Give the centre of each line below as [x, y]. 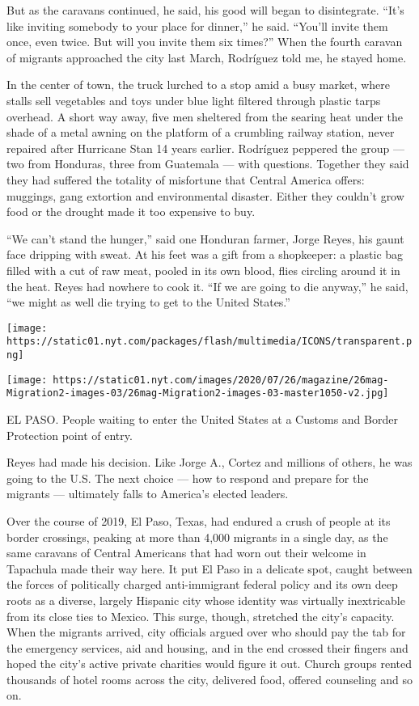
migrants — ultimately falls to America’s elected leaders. [148, 494]
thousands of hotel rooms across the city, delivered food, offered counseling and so [209, 679]
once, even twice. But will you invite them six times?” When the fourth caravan [205, 42]
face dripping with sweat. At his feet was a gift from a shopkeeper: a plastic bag [205, 254]
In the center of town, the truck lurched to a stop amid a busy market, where [198, 85]
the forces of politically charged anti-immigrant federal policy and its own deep [202, 584]
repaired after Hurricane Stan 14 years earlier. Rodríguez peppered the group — [205, 148]
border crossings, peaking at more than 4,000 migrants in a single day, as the [197, 537]
